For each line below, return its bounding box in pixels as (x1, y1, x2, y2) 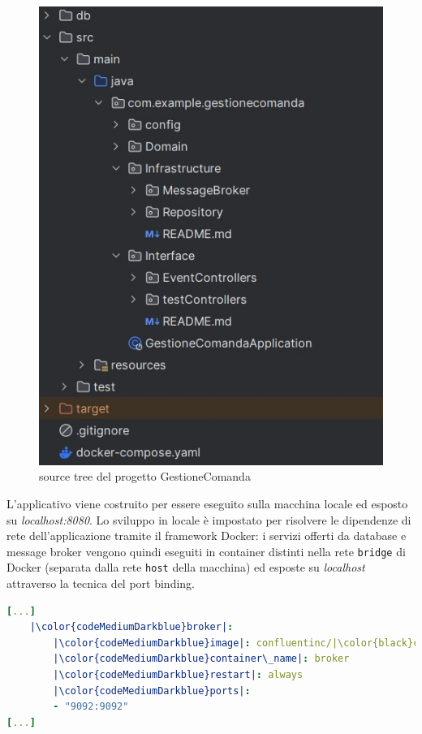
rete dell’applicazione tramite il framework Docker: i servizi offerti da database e (6, 527, 407, 544)
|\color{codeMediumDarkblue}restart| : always (53, 668, 304, 680)
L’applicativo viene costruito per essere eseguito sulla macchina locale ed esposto (6, 494, 408, 512)
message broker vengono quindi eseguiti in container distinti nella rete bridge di (6, 542, 406, 559)
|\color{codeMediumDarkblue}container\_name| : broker (53, 653, 350, 665)
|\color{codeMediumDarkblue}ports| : (53, 684, 251, 697)
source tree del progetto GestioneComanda (39, 468, 251, 485)
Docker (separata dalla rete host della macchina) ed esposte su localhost (6, 559, 365, 576)
